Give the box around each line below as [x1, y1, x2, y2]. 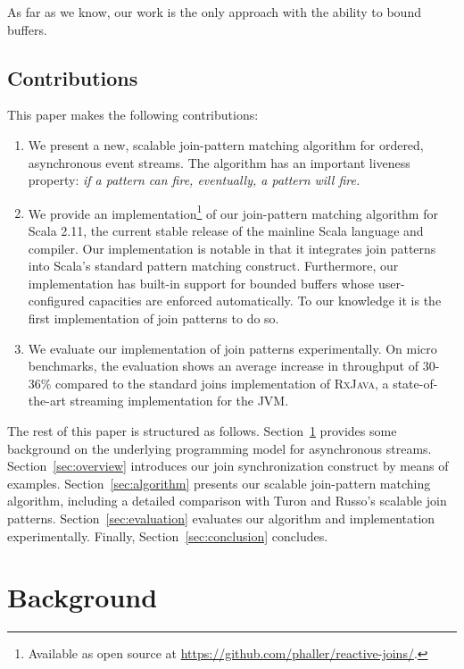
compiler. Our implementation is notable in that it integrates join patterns [28, 238, 436, 257]
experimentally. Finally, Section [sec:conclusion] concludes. [7, 526, 328, 545]
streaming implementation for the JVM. [70, 391, 289, 410]
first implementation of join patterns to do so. [28, 308, 279, 327]
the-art [28, 391, 66, 410]
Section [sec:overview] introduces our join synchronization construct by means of [7, 456, 449, 475]
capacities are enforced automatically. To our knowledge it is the [88, 291, 442, 310]
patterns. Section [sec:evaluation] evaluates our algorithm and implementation [7, 508, 435, 527]
